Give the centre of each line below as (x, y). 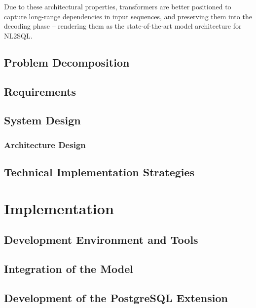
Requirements (40, 91)
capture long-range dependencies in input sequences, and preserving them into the (128, 16)
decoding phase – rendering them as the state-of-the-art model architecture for (123, 26)
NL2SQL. (18, 35)
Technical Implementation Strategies (99, 172)
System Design (42, 120)
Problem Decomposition (67, 62)
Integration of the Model (69, 268)
